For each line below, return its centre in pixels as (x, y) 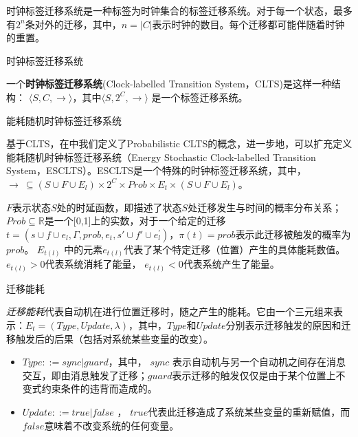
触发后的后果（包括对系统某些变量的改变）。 (114, 338)
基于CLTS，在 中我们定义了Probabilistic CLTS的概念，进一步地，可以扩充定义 (179, 143)
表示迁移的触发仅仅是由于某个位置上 (254, 375)
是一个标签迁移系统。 (200, 97)
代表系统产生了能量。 (231, 264)
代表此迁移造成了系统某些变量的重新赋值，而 (249, 411)
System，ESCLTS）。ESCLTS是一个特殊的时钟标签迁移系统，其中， (156, 170)
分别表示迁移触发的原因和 (283, 324)
